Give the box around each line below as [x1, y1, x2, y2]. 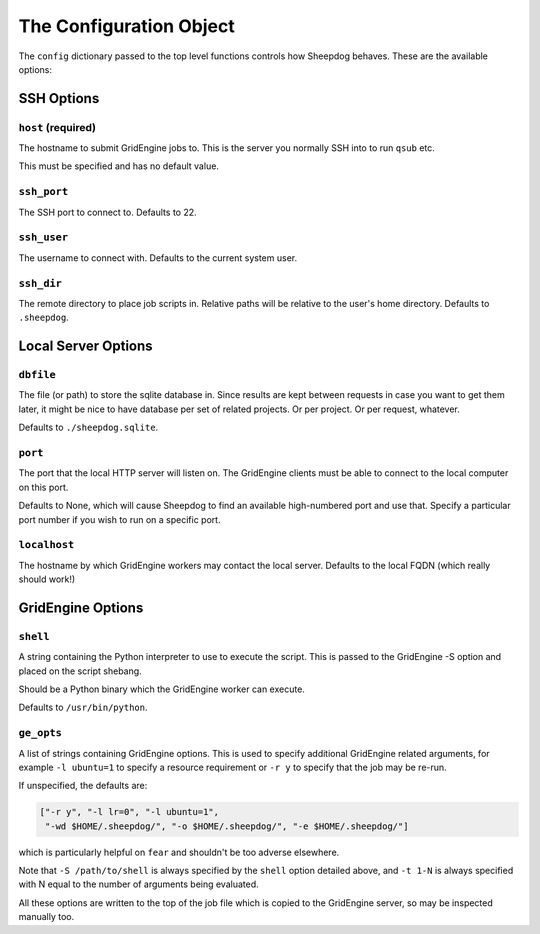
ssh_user [18, 231, 69, 244]
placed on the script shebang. [18, 665, 142, 677]
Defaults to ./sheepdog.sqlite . [18, 421, 159, 434]
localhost [18, 538, 75, 552]
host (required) [18, 120, 97, 134]
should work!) [18, 573, 76, 585]
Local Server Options [18, 338, 154, 355]
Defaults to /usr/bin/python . [18, 701, 148, 714]
